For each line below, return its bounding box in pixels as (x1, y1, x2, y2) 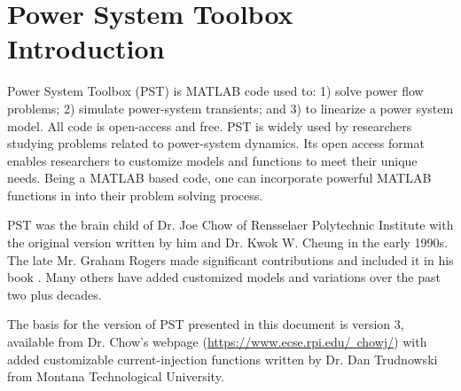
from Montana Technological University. (7, 367, 224, 386)
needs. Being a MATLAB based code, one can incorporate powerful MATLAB (7, 168, 432, 187)
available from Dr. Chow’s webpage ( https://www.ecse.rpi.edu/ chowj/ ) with (7, 332, 427, 351)
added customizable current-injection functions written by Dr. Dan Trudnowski (7, 349, 438, 368)
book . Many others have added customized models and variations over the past (7, 268, 441, 286)
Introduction (7, 30, 165, 66)
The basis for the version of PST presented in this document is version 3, (7, 315, 404, 333)
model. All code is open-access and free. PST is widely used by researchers (7, 116, 412, 135)
